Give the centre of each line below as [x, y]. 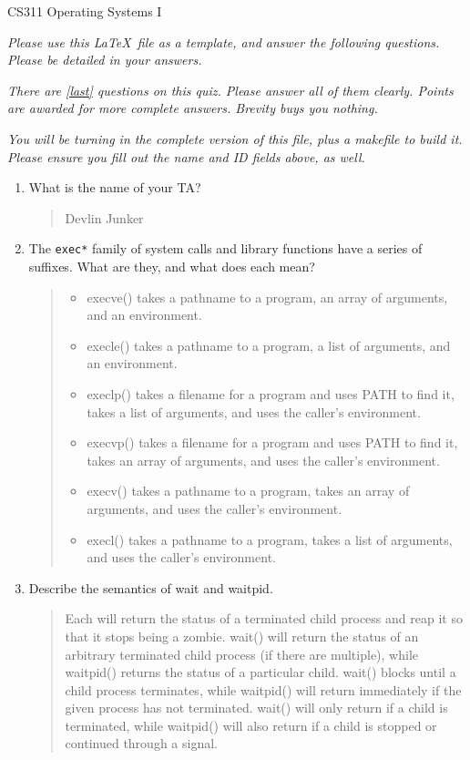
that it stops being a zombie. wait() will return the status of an [242, 636]
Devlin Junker [104, 217]
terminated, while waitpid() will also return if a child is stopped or [251, 725]
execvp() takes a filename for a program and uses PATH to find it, [272, 442]
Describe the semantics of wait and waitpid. [151, 587]
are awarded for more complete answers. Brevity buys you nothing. [193, 108]
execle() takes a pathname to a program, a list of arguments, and [269, 345]
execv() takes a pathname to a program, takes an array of [248, 491]
